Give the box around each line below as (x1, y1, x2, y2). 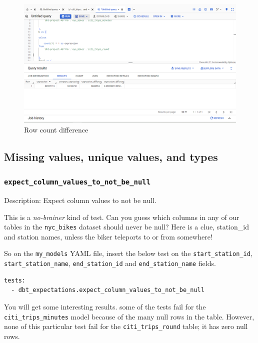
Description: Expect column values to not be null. (4, 195, 156, 205)
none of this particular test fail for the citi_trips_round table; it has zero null (4, 321, 248, 331)
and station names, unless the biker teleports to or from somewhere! (4, 231, 212, 241)
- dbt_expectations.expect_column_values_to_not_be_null (11, 286, 204, 294)
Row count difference (24, 124, 88, 134)
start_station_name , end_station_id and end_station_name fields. (4, 258, 216, 268)
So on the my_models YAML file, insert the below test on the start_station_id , (4, 248, 252, 258)
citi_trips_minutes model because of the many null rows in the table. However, (4, 311, 254, 321)
